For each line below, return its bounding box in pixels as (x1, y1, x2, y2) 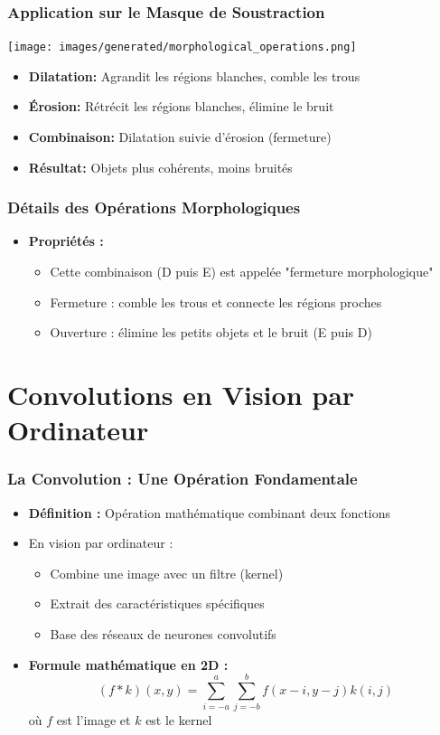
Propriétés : (28, 231, 104, 250)
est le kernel (145, 711, 212, 730)
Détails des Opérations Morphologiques (7, 196, 301, 219)
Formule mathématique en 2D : (28, 655, 229, 674)
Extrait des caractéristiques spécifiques (50, 594, 265, 613)
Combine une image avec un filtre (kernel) (50, 563, 284, 582)
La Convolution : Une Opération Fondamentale (7, 467, 358, 490)
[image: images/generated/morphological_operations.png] (7, 41, 357, 54)
